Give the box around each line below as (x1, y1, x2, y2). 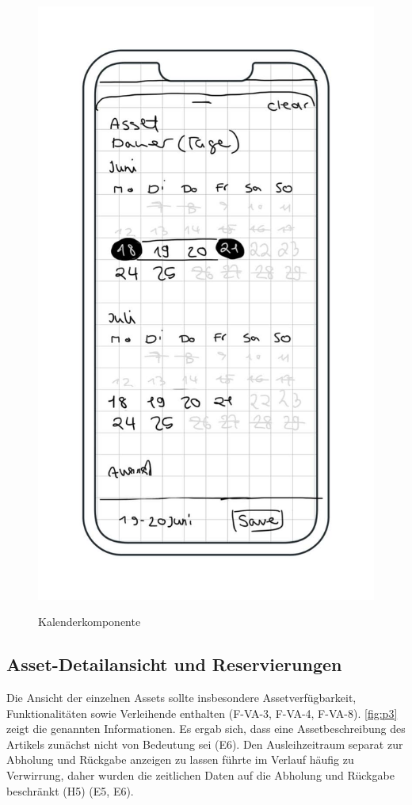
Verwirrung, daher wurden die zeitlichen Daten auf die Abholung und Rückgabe (6, 766, 395, 783)
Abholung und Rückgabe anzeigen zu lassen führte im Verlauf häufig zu (6, 751, 354, 768)
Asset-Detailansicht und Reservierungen (6, 652, 342, 677)
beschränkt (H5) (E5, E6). (6, 782, 134, 799)
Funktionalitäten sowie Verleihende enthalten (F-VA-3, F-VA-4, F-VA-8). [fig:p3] (6, 704, 398, 721)
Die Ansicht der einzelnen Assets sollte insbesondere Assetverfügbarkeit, (6, 689, 357, 705)
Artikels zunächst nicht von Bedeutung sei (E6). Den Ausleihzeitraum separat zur (6, 735, 403, 752)
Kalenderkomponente (38, 613, 141, 630)
